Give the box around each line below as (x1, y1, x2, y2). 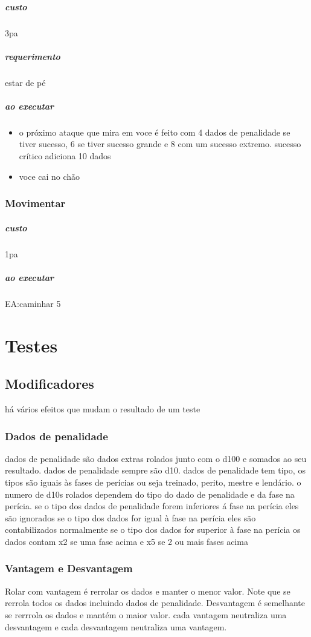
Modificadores (5, 374, 94, 393)
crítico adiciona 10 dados (19, 150, 111, 162)
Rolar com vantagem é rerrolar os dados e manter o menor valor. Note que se (5, 584, 290, 597)
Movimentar (5, 196, 66, 211)
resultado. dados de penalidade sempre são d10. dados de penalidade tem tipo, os (5, 464, 306, 477)
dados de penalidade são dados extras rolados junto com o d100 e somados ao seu (5, 452, 307, 464)
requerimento (5, 50, 60, 62)
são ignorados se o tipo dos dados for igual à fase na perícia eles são (5, 511, 256, 524)
